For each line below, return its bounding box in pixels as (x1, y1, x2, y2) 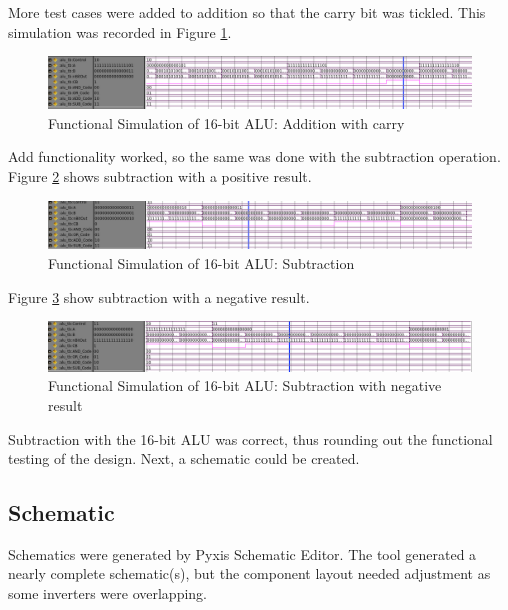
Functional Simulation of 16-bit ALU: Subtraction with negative (48, 375, 442, 396)
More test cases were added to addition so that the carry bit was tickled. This (8, 2, 486, 22)
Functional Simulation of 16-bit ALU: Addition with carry (48, 112, 405, 133)
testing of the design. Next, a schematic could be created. (8, 448, 360, 469)
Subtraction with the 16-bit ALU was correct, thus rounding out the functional (8, 428, 493, 449)
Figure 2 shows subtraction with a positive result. (8, 165, 312, 186)
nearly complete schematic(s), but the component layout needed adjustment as (8, 563, 491, 584)
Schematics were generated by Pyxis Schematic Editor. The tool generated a (8, 543, 477, 564)
